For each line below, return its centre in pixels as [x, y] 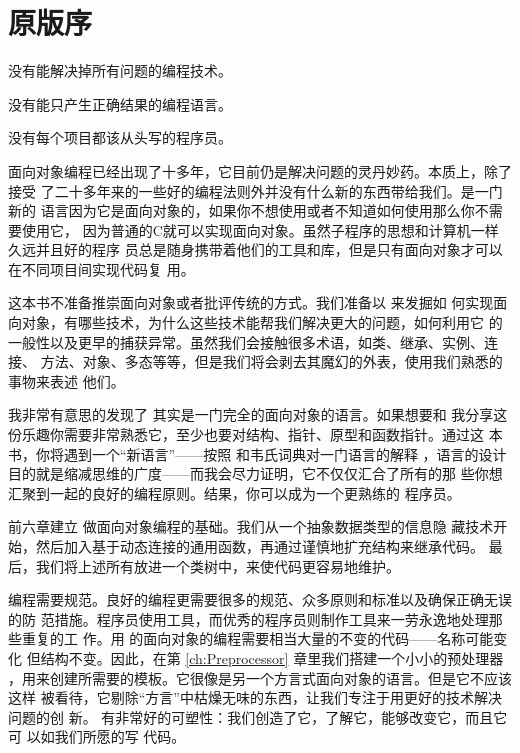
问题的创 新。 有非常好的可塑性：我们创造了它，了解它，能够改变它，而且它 [258, 716]
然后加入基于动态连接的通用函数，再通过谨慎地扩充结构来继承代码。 [259, 546]
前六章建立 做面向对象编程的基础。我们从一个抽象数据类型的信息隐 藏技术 [251, 526]
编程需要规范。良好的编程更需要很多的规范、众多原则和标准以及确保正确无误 [260, 599]
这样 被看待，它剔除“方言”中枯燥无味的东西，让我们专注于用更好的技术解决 [255, 697]
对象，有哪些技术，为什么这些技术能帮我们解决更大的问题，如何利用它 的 [262, 322]
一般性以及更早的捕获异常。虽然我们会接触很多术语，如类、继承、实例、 [246, 341]
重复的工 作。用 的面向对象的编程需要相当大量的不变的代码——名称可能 [257, 638]
